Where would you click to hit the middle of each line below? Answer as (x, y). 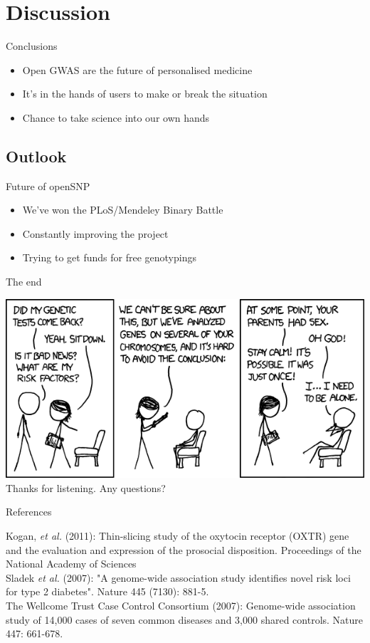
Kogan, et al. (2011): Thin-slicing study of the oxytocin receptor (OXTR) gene (178, 536)
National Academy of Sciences (71, 564)
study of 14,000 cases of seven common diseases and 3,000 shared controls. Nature (185, 619)
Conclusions (32, 46)
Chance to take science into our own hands (116, 117)
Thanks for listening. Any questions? (86, 487)
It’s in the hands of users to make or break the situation (145, 94)
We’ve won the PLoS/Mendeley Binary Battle (123, 210)
